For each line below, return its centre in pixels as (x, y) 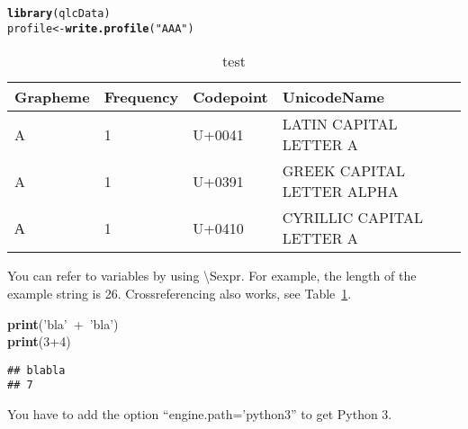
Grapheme (52, 97)
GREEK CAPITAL (344, 171)
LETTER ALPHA (340, 192)
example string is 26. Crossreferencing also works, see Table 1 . (180, 293)
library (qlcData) (59, 13)
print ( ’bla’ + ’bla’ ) (63, 323)
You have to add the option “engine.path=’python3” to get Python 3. (200, 414)
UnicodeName (333, 97)
